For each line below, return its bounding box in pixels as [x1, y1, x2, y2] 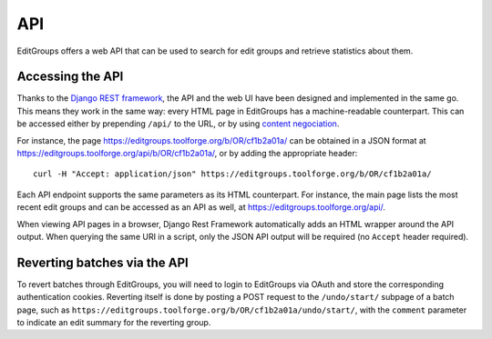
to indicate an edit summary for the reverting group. [16, 317, 211, 328]
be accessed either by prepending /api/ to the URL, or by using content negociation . [16, 118, 340, 129]
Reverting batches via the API [16, 254, 189, 270]
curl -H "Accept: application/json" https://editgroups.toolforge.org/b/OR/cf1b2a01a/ [33, 169, 432, 179]
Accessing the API [16, 69, 124, 85]
